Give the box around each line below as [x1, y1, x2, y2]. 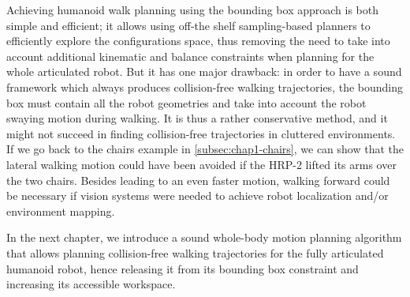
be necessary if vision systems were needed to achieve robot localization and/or [6, 187, 389, 204]
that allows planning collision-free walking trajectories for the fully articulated [6, 244, 384, 261]
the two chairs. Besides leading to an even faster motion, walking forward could [6, 171, 390, 188]
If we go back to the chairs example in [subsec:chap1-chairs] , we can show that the [6, 141, 404, 157]
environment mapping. [6, 202, 115, 219]
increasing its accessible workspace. [6, 276, 176, 292]
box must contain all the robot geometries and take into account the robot [6, 94, 367, 111]
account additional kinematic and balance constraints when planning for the [6, 47, 375, 64]
